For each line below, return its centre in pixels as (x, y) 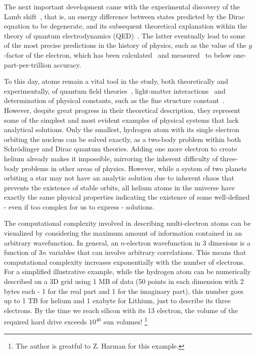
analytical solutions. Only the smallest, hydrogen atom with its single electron (122, 129)
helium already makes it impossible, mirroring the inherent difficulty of (111, 158)
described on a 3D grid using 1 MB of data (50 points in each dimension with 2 (124, 281)
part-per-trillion (28, 64)
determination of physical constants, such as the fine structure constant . (114, 100)
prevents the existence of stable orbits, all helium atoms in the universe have (119, 187)
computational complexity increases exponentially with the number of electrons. (125, 262)
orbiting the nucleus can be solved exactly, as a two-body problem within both (123, 139)
